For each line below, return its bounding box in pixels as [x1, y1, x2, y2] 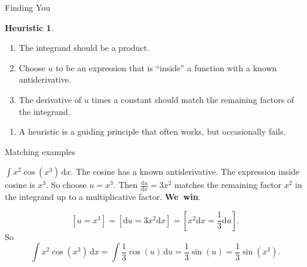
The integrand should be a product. [19, 41, 150, 54]
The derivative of [19, 93, 82, 105]
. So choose [46, 178, 87, 191]
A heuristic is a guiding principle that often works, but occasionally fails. [19, 125, 286, 138]
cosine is [5, 178, 35, 191]
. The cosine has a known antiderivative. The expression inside [70, 165, 300, 178]
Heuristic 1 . [5, 21, 54, 34]
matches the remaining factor [174, 178, 282, 191]
